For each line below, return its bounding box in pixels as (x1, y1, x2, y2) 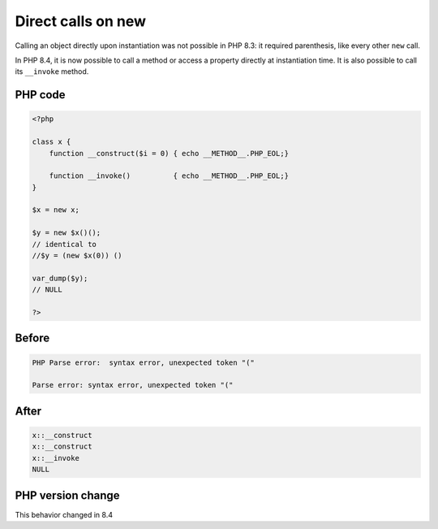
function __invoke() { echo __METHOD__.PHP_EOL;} (49, 171, 290, 180)
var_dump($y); (32, 273, 88, 283)
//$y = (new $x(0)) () (32, 251, 122, 260)
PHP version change (15, 488, 121, 502)
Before (15, 332, 50, 345)
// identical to (32, 240, 97, 249)
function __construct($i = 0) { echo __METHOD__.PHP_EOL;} (49, 149, 290, 158)
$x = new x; (32, 206, 80, 215)
